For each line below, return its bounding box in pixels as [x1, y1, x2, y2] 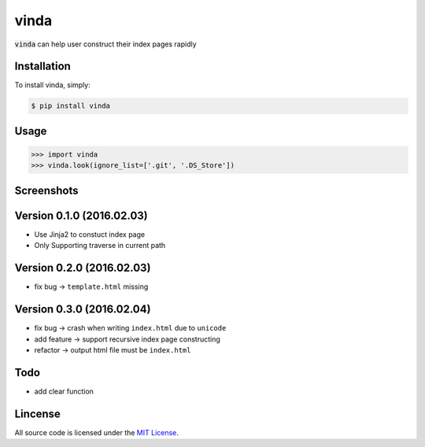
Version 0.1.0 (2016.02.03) [14, 209, 149, 222]
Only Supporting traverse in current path [34, 241, 166, 250]
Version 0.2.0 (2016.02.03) [14, 261, 151, 275]
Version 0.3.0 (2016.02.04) [14, 303, 151, 316]
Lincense [14, 407, 61, 420]
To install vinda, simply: [14, 80, 91, 90]
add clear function [34, 386, 94, 396]
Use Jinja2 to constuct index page [34, 229, 146, 239]
